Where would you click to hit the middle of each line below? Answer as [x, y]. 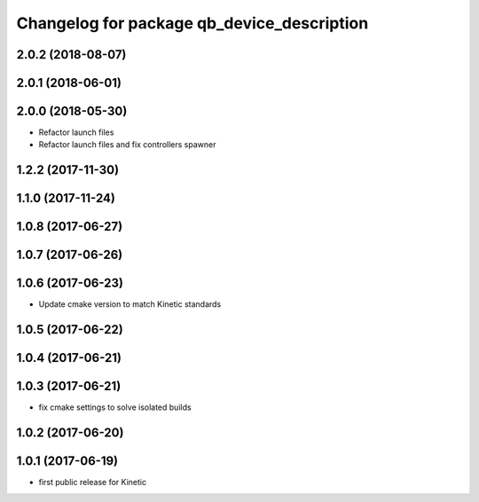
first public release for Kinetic [92, 482]
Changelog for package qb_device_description [192, 23]
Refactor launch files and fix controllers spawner [127, 145]
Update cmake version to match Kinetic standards [130, 304]
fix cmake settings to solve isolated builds [115, 407]
